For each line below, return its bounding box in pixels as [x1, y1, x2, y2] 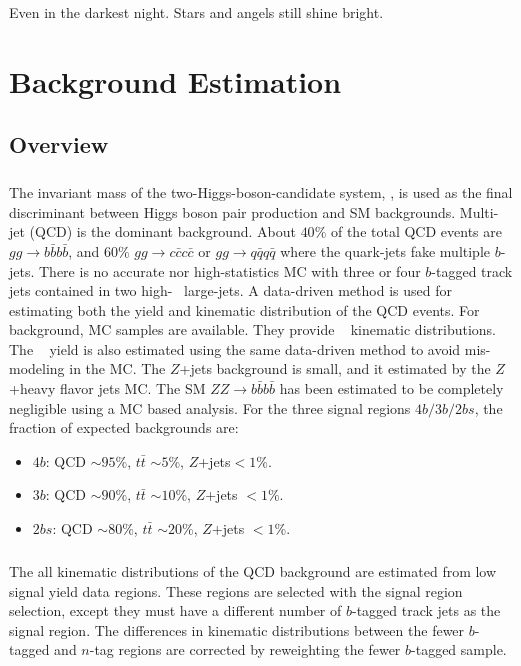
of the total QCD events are [330, 221, 502, 242]
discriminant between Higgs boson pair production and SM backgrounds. [9, 201, 456, 222]
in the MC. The [69, 358, 166, 379]
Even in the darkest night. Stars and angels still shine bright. [9, 2, 384, 22]
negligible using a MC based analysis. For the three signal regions [9, 397, 411, 418]
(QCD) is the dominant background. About [29, 221, 296, 242]
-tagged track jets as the [351, 600, 501, 621]
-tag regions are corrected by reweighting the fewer [89, 639, 401, 660]
